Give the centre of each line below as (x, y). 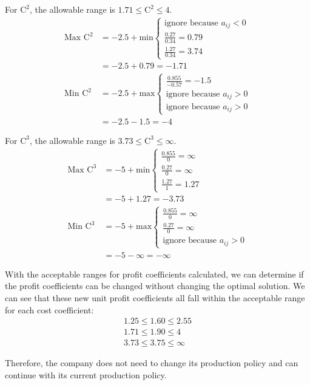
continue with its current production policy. (86, 374)
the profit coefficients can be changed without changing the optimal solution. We (155, 286)
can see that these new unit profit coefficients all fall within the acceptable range (155, 298)
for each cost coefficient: (49, 309)
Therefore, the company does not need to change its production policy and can (152, 363)
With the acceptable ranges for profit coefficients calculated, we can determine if (154, 274)
